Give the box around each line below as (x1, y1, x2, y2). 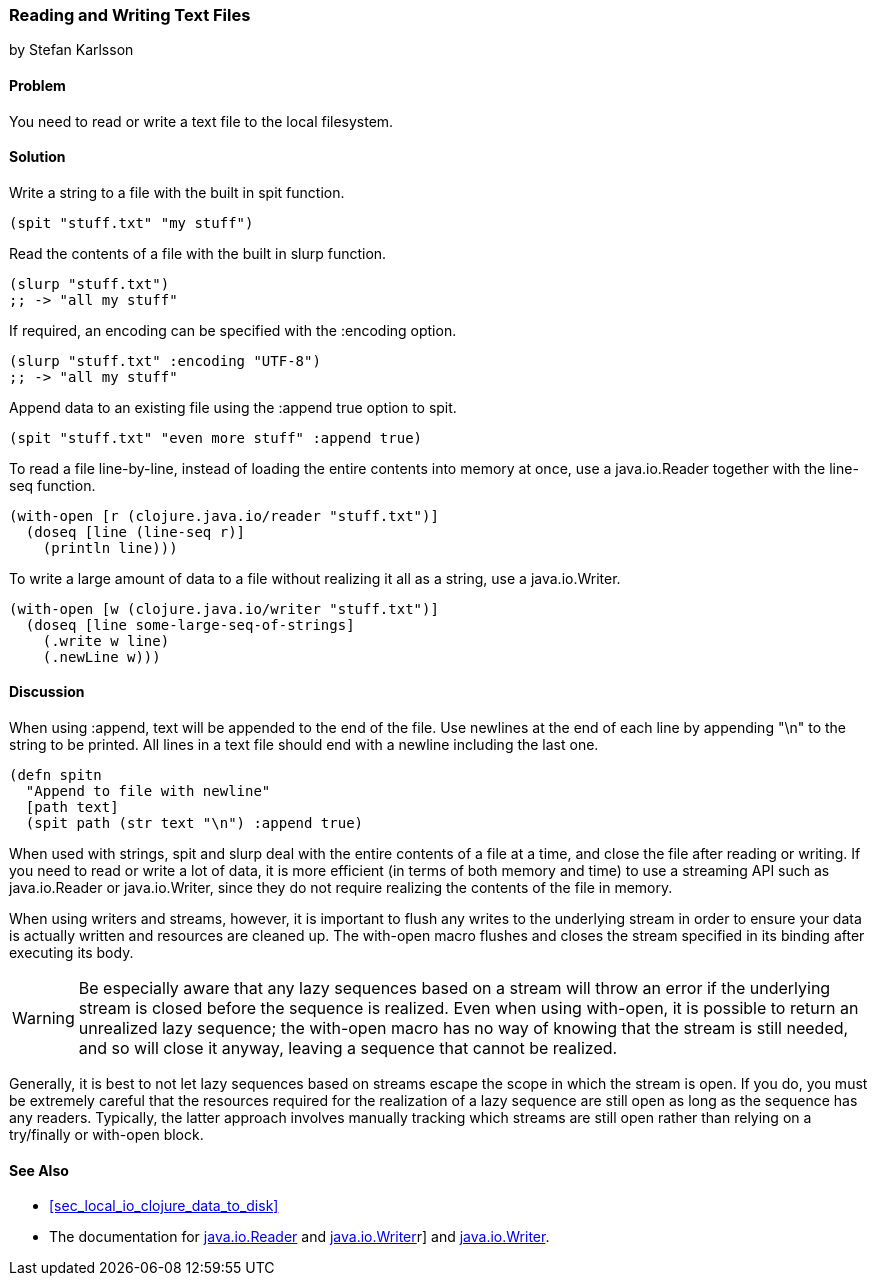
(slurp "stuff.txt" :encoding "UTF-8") (9, 352, 321, 369)
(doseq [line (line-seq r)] (25, 523, 246, 540)
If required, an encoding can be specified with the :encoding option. (9, 321, 457, 339)
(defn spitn (9, 767, 102, 784)
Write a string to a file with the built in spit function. (9, 183, 345, 201)
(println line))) (42, 539, 178, 556)
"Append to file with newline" (25, 783, 271, 800)
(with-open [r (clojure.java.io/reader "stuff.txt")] (9, 507, 439, 524)
